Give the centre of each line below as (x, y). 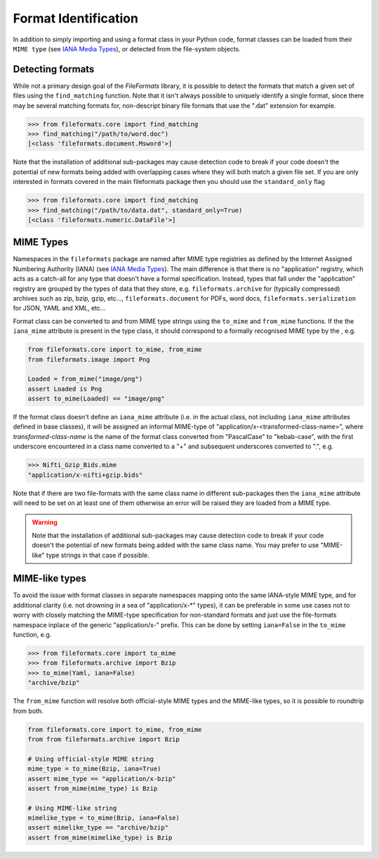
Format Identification (75, 18)
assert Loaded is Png (65, 389)
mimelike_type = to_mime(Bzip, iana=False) (104, 818)
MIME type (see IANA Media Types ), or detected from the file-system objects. (127, 48)
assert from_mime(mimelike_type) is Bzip (100, 837)
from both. (28, 711)
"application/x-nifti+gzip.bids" (85, 475)
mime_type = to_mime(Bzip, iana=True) (94, 769)
